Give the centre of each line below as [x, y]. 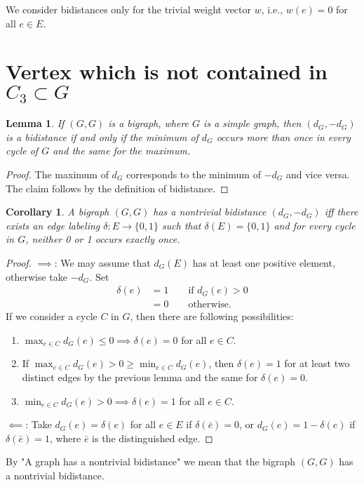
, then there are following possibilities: [212, 316]
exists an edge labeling [53, 225]
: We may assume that [102, 262]
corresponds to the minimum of [194, 174]
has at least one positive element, [264, 262]
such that [182, 225]
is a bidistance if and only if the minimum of [102, 137]
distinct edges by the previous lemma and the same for [140, 377]
